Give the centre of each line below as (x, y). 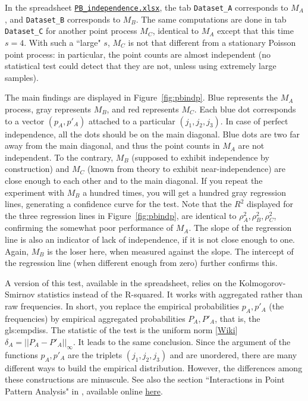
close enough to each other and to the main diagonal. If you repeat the (134, 180)
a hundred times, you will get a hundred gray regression (185, 192)
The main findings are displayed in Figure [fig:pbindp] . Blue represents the (142, 97)
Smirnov (20, 294)
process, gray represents (48, 109)
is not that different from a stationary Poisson (212, 42)
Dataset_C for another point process (71, 31)
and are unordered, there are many (233, 354)
